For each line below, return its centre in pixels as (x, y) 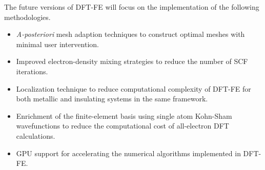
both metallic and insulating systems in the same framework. (112, 99)
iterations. (32, 71)
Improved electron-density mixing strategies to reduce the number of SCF (132, 61)
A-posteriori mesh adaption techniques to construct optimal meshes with (130, 34)
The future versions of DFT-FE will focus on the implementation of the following (132, 7)
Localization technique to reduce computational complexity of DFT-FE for (134, 88)
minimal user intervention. (57, 44)
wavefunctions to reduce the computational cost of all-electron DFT (123, 126)
